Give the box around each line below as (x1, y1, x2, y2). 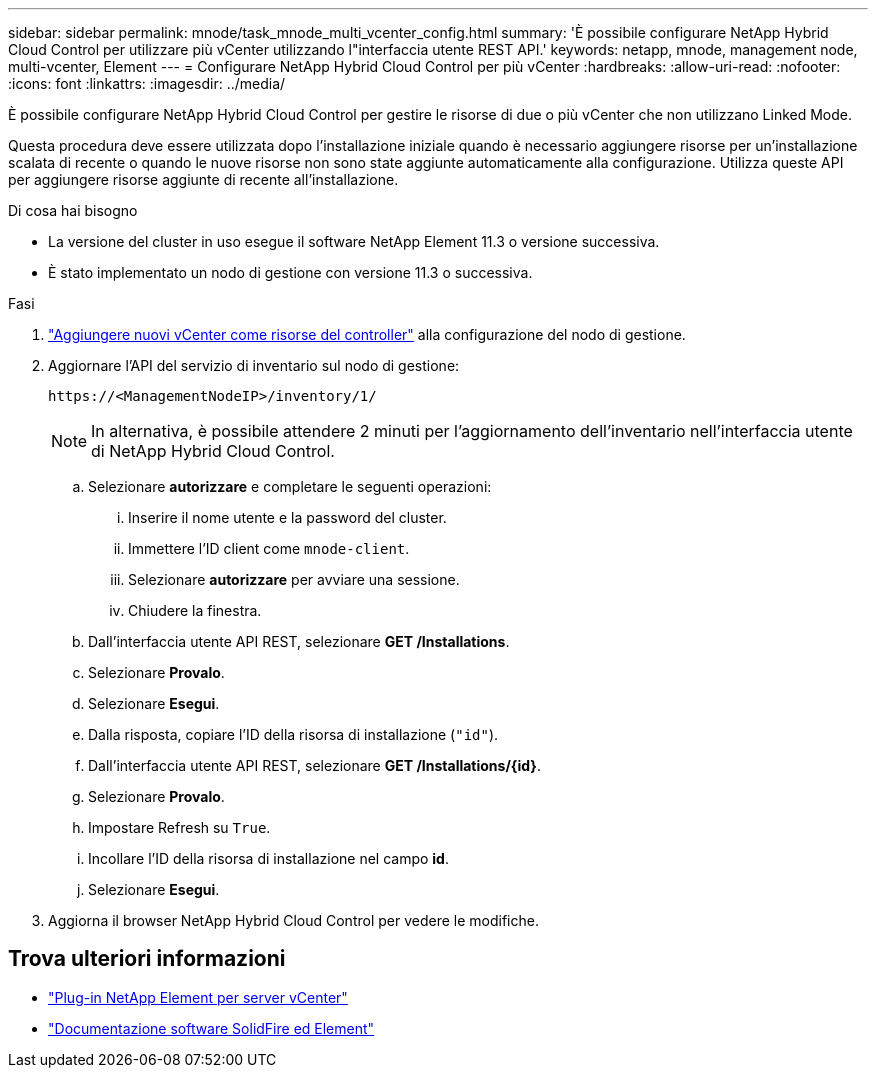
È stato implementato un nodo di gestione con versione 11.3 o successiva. (48, 264, 533, 281)
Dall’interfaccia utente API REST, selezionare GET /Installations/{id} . (88, 757, 541, 774)
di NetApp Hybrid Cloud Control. (91, 441, 335, 461)
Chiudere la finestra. (128, 602, 262, 619)
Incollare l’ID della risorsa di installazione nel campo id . (88, 850, 449, 867)
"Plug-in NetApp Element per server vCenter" (48, 988, 348, 1006)
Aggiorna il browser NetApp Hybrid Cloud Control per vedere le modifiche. (48, 912, 539, 929)
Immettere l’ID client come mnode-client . (128, 540, 410, 557)
